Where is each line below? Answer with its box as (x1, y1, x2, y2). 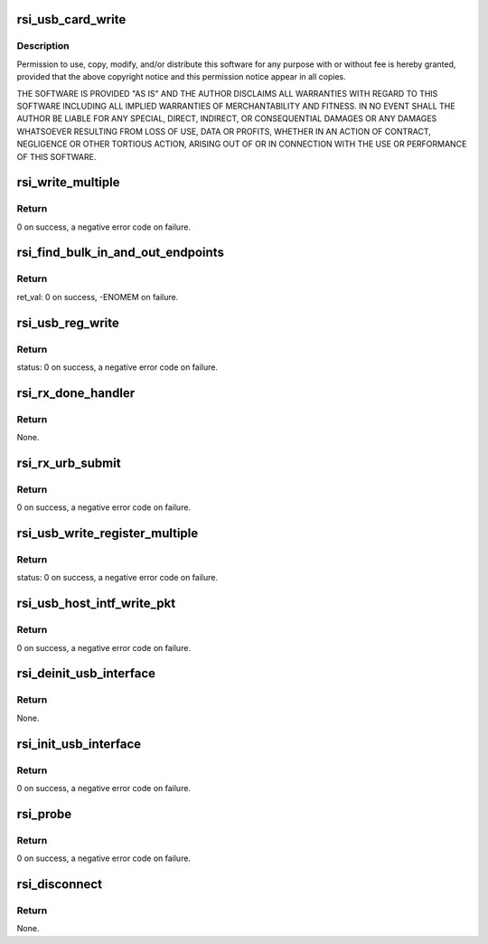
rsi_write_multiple (16, 175, 120, 190)
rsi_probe (16, 806, 72, 822)
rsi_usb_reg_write (16, 315, 119, 330)
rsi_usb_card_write (16, 12, 127, 27)
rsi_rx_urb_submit (16, 455, 121, 470)
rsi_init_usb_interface (16, 736, 142, 751)
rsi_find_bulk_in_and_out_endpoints (16, 245, 225, 260)
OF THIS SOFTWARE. (16, 151, 97, 162)
